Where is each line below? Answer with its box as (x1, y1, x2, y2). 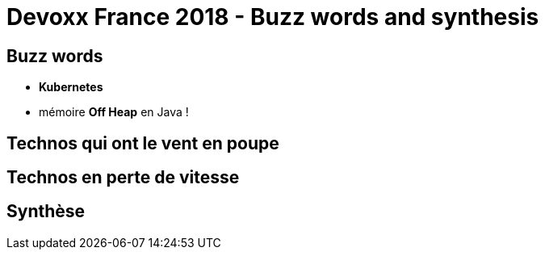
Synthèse (6, 201, 86, 222)
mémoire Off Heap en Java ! (39, 105, 189, 120)
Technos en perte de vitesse (6, 167, 240, 188)
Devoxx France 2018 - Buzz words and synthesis (6, 3, 539, 31)
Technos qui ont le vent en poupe (6, 132, 279, 153)
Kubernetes (39, 80, 103, 94)
